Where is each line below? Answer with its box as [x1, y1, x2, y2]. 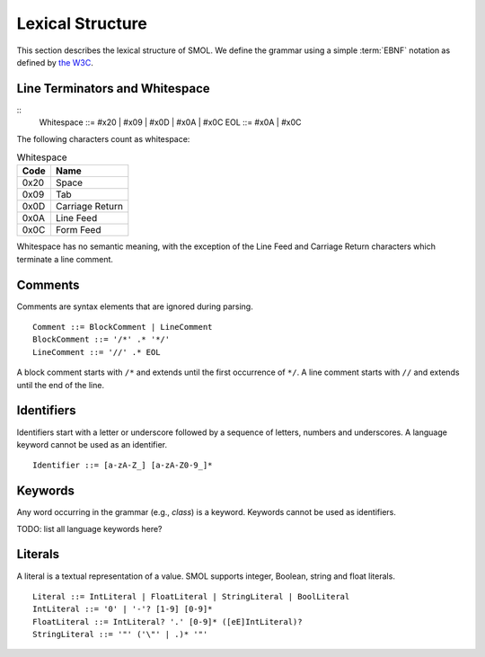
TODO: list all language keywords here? [16, 523, 163, 534]
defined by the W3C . [16, 57, 94, 67]
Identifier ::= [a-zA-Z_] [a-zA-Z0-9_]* [32, 460, 213, 471]
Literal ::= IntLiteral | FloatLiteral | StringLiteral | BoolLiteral [32, 591, 350, 601]
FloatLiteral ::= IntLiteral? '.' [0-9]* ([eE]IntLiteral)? [32, 617, 303, 626]
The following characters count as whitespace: [16, 133, 190, 144]
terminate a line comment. [16, 253, 114, 264]
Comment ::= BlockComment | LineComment [32, 322, 213, 333]
